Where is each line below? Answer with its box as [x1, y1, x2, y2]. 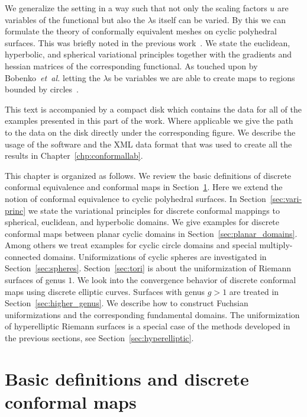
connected [5, 250, 41, 262]
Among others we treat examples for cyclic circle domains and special [5, 239, 257, 251]
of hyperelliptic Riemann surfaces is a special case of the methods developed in [5, 320, 290, 332]
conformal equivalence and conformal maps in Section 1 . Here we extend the [5, 181, 283, 193]
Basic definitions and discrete [5, 366, 249, 390]
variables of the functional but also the [5, 13, 146, 25]
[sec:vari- [270, 192, 302, 204]
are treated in [229, 285, 279, 297]
